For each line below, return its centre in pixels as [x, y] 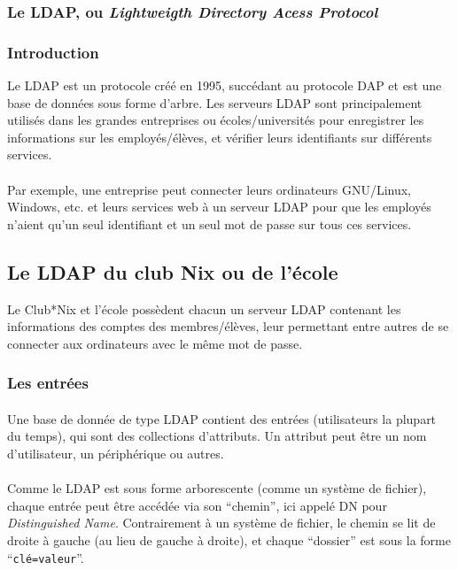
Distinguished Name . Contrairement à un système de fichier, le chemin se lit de [221, 523]
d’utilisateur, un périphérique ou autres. [116, 454]
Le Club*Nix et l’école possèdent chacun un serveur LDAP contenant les [204, 308]
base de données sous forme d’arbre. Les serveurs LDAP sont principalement [215, 102]
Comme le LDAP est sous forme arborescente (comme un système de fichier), [217, 488]
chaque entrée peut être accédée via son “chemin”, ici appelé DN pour [197, 505]
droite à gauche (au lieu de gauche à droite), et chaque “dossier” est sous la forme [229, 539]
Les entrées [48, 383]
